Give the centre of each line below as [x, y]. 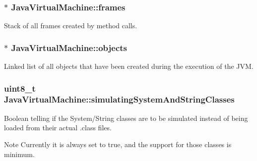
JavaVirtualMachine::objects [69, 47]
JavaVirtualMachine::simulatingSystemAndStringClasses [119, 99]
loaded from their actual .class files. [58, 128]
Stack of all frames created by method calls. [71, 26]
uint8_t [20, 88]
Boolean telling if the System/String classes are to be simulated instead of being [126, 118]
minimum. [19, 154]
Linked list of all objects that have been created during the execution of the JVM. [129, 66]
